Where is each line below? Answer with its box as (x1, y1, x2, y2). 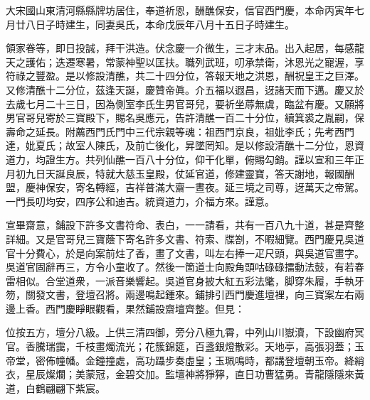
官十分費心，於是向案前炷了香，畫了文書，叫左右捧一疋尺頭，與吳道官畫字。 (6, 245, 364, 260)
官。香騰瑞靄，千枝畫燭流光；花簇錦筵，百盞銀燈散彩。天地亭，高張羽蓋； (6, 339, 354, 354)
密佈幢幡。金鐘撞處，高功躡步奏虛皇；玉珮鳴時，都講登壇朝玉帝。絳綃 (35, 352, 364, 367)
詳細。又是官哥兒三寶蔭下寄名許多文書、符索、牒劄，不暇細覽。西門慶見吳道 (6, 231, 364, 246)
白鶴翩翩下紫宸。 (25, 380, 105, 395)
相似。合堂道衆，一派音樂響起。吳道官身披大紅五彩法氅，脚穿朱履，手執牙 (15, 273, 364, 288)
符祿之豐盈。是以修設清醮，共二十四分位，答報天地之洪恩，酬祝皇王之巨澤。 (6, 68, 364, 83)
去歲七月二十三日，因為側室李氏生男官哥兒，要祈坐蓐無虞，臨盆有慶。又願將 (6, 96, 364, 111)
